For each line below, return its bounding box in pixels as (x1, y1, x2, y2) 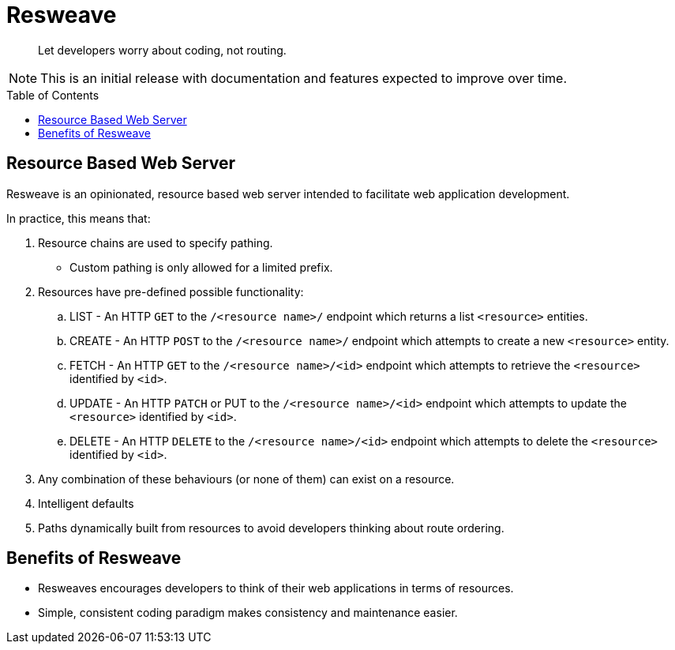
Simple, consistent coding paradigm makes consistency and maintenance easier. (38, 606, 458, 620)
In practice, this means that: (6, 211, 151, 225)
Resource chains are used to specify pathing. (38, 235, 273, 250)
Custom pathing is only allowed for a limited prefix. (69, 260, 333, 274)
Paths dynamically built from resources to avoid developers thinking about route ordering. (38, 520, 504, 535)
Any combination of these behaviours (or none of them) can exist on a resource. (38, 472, 455, 486)
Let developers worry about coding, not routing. (38, 43, 287, 57)
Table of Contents (6, 88, 99, 102)
